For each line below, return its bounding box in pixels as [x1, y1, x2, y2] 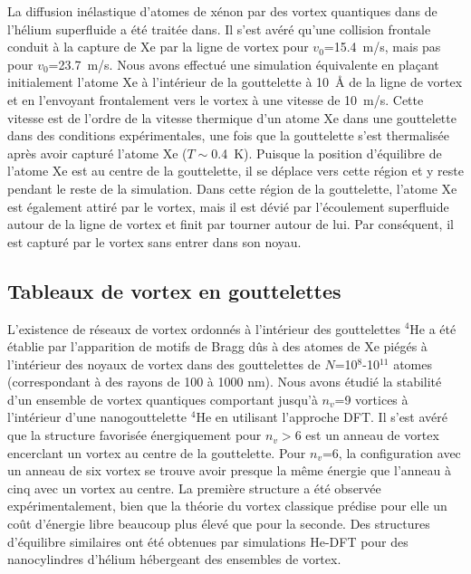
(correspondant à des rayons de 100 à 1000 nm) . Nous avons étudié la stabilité [7, 372, 442, 391]
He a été [409, 319, 457, 338]
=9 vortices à [334, 389, 409, 408]
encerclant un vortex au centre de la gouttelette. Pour [7, 443, 306, 462]
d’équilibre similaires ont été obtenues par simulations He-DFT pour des [7, 531, 409, 550]
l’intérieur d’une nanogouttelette [7, 407, 187, 426]
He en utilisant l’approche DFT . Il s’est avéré [196, 407, 448, 426]
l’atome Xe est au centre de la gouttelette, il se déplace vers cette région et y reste [7, 161, 464, 180]
